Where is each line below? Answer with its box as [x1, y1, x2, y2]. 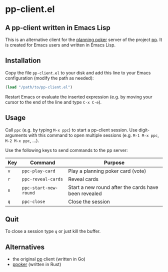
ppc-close [21, 198, 45, 204]
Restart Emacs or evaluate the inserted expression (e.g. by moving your [5, 93, 152, 99]
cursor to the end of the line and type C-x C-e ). [5, 99, 102, 105]
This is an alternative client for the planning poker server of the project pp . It [5, 36, 162, 42]
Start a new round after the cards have [68, 183, 158, 190]
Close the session [68, 198, 110, 205]
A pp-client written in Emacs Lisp [5, 23, 111, 32]
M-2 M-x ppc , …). [5, 137, 39, 143]
